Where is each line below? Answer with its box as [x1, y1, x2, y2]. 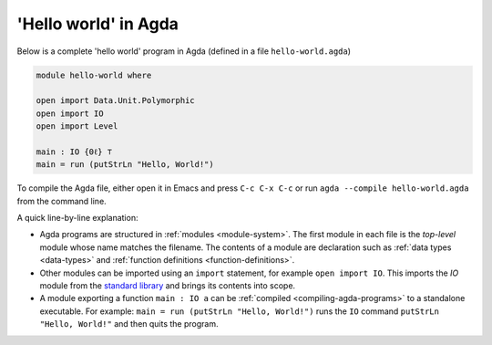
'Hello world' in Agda [16, 14, 179, 34]
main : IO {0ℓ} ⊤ [36, 146, 113, 157]
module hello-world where [36, 69, 152, 80]
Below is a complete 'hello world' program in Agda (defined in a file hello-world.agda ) [16, 46, 351, 57]
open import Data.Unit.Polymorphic [36, 96, 195, 106]
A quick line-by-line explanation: [16, 213, 138, 224]
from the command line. [16, 195, 107, 206]
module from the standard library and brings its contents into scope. [39, 279, 296, 291]
